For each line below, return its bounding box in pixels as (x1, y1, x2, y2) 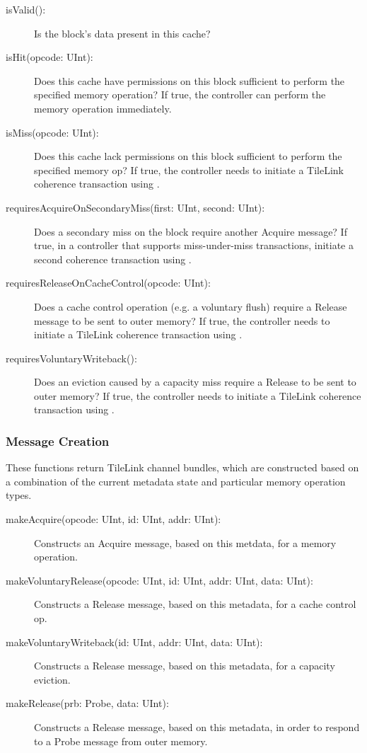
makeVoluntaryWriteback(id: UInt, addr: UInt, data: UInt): (6, 634, 263, 649)
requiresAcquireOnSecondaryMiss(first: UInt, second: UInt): (6, 200, 265, 214)
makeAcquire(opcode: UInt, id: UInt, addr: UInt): (6, 512, 221, 527)
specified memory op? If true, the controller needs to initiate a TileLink (34, 162, 344, 177)
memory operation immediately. (34, 100, 172, 115)
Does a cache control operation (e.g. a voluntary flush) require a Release (34, 299, 347, 314)
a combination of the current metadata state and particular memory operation (6, 473, 346, 488)
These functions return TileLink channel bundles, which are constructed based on (6, 460, 359, 475)
